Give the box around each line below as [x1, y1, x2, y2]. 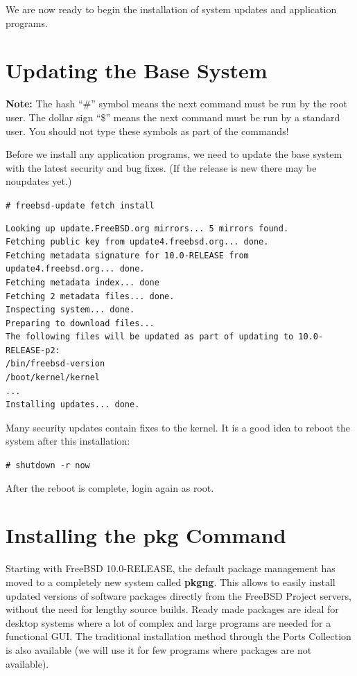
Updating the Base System [6, 56, 268, 84]
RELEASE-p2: [6, 345, 60, 355]
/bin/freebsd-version [6, 359, 105, 369]
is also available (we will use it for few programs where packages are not [6, 642, 312, 657]
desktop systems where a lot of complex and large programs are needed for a [6, 615, 331, 630]
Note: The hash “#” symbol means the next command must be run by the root [6, 96, 347, 111]
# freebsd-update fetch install [6, 200, 155, 211]
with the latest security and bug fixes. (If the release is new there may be [6, 160, 317, 175]
